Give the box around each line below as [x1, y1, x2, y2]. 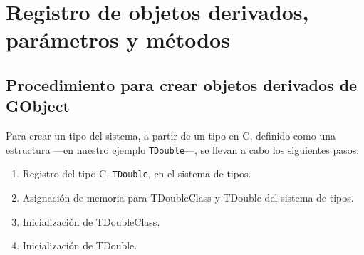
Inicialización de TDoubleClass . [22, 214, 160, 229]
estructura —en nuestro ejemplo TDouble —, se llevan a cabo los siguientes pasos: [6, 142, 360, 157]
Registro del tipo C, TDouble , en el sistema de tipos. [22, 166, 251, 181]
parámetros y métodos [6, 25, 230, 54]
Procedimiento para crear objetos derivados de [6, 73, 358, 95]
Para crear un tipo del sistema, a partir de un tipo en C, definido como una [6, 128, 336, 143]
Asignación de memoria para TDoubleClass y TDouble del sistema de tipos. [22, 190, 354, 205]
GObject [6, 95, 70, 117]
